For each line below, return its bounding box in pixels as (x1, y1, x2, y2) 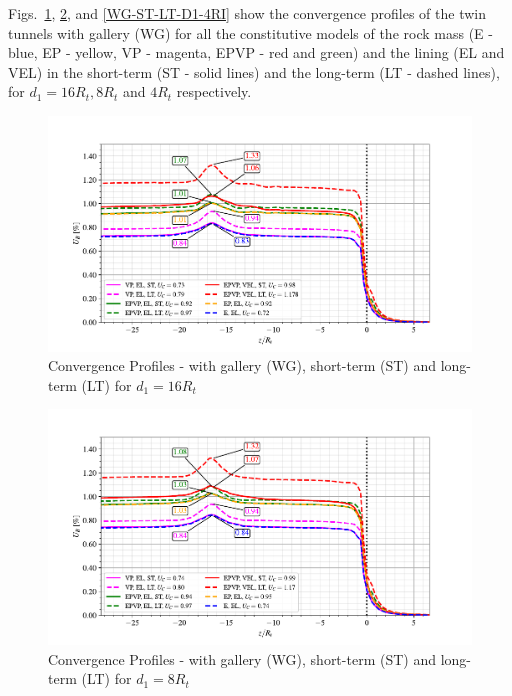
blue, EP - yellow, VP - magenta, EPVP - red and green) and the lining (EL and (8, 42, 505, 63)
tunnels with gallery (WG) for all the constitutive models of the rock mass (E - (8, 22, 493, 43)
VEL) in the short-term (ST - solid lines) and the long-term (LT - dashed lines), (8, 61, 500, 82)
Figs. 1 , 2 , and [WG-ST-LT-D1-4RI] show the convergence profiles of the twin (8, 3, 486, 23)
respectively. (176, 81, 252, 102)
